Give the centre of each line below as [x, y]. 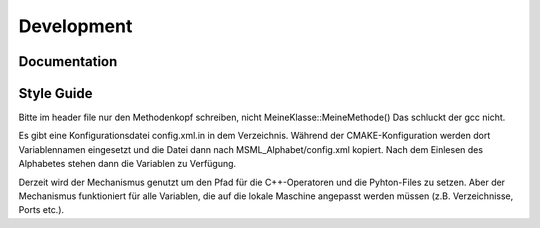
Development [75, 26]
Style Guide [56, 93]
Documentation [68, 61]
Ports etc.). [41, 210]
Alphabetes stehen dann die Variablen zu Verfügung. [127, 164]
